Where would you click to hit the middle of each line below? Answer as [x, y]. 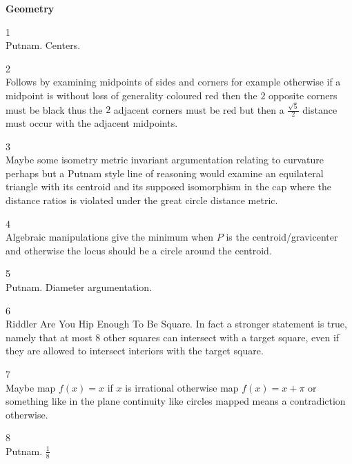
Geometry [30, 8]
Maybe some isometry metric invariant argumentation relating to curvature [165, 160]
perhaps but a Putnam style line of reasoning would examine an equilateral [165, 173]
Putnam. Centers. [43, 45]
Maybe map [31, 387]
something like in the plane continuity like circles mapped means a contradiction [176, 401]
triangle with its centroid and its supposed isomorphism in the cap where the [168, 186]
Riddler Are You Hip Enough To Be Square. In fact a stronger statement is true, [176, 324]
